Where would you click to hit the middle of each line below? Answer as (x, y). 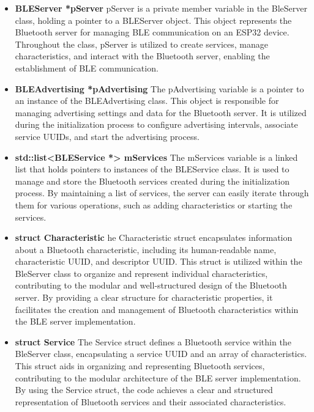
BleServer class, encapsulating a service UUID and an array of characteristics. (161, 354)
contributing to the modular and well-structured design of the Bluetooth (151, 285)
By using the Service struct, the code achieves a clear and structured (144, 390)
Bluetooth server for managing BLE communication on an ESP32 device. (152, 32)
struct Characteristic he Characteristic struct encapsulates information (154, 237)
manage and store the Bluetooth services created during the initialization (152, 181)
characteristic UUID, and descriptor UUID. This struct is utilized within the (159, 261)
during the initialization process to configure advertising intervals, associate (156, 124)
